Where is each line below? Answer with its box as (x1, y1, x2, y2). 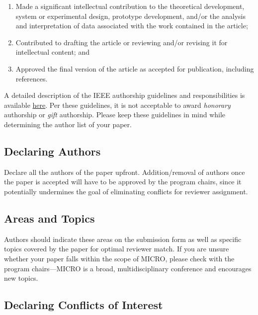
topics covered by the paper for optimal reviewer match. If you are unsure (4, 243, 229, 254)
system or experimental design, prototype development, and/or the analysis (15, 10, 246, 21)
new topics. (4, 273, 38, 283)
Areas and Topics (4, 210, 95, 226)
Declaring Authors (4, 143, 101, 158)
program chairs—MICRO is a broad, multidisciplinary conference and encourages (4, 263, 252, 273)
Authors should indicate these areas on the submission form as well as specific (4, 234, 242, 244)
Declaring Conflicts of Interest (4, 297, 163, 313)
